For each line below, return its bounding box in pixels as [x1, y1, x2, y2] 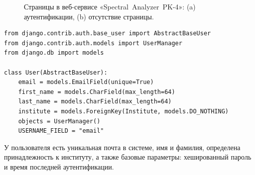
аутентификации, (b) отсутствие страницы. [24, 11, 154, 21]
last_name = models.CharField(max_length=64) [18, 98, 172, 105]
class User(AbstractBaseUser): [4, 69, 108, 76]
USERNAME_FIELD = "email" [18, 127, 104, 135]
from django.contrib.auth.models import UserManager [4, 39, 182, 47]
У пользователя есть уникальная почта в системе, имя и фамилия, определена [4, 142, 241, 152]
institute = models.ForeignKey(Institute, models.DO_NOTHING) [18, 107, 229, 115]
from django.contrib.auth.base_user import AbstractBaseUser [4, 30, 211, 37]
